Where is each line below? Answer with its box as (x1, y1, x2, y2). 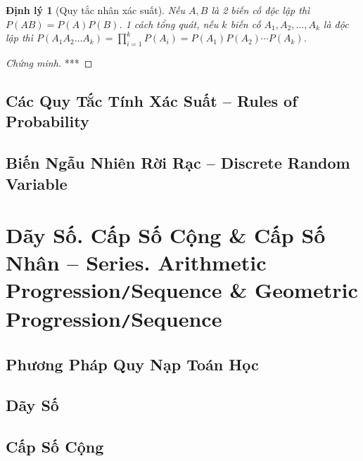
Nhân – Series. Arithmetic (6, 248, 267, 277)
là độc (323, 16, 349, 31)
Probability (6, 110, 89, 132)
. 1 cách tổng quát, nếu (119, 16, 219, 31)
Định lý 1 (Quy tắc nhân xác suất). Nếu (6, 3, 186, 17)
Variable (6, 172, 68, 194)
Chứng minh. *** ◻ (6, 55, 93, 70)
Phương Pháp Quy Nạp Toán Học (6, 353, 259, 375)
